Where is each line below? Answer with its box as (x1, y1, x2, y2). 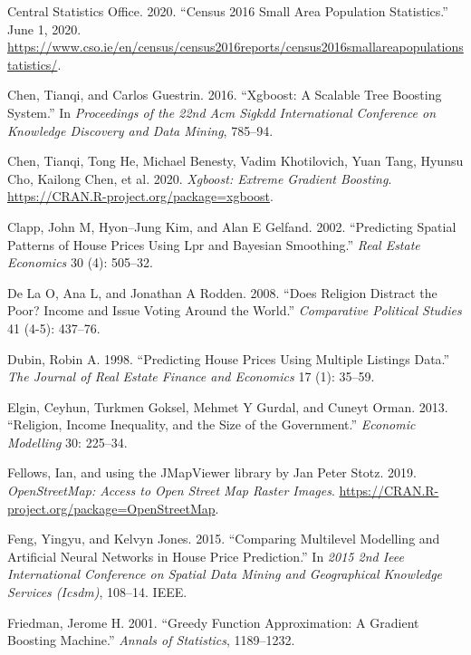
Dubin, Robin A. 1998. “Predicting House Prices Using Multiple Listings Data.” (7, 349, 450, 368)
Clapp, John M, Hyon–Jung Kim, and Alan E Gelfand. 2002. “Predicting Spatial (7, 217, 457, 236)
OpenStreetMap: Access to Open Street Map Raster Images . (7, 481, 335, 500)
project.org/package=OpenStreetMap (7, 498, 216, 517)
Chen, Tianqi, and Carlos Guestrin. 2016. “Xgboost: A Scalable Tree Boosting (7, 85, 442, 104)
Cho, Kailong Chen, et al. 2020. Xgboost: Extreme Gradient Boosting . (7, 169, 392, 188)
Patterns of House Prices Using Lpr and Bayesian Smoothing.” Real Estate (7, 235, 420, 254)
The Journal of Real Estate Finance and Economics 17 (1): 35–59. (7, 367, 375, 386)
